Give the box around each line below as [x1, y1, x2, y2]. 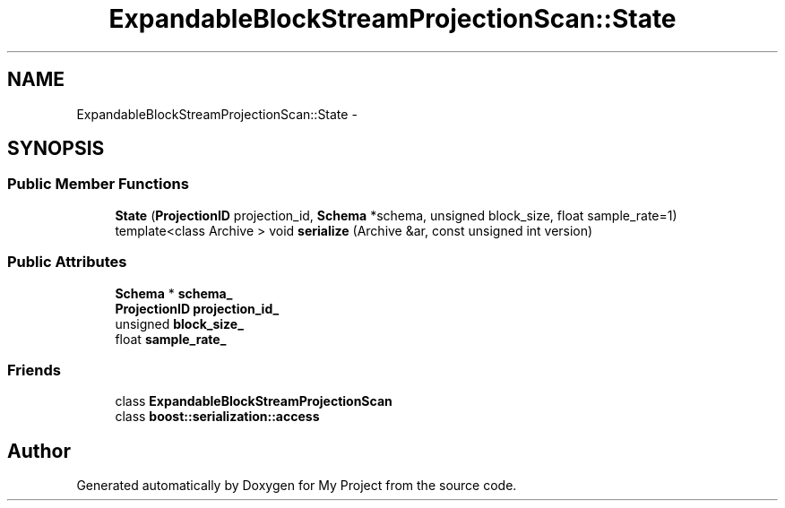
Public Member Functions [7, 175, 189, 194]
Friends [7, 360, 61, 379]
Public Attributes [7, 253, 127, 271]
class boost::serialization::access [115, 409, 320, 425]
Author [7, 439, 71, 462]
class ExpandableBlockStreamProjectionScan [115, 393, 392, 409]
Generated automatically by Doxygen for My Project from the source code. [76, 478, 517, 494]
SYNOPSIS [7, 137, 105, 160]
